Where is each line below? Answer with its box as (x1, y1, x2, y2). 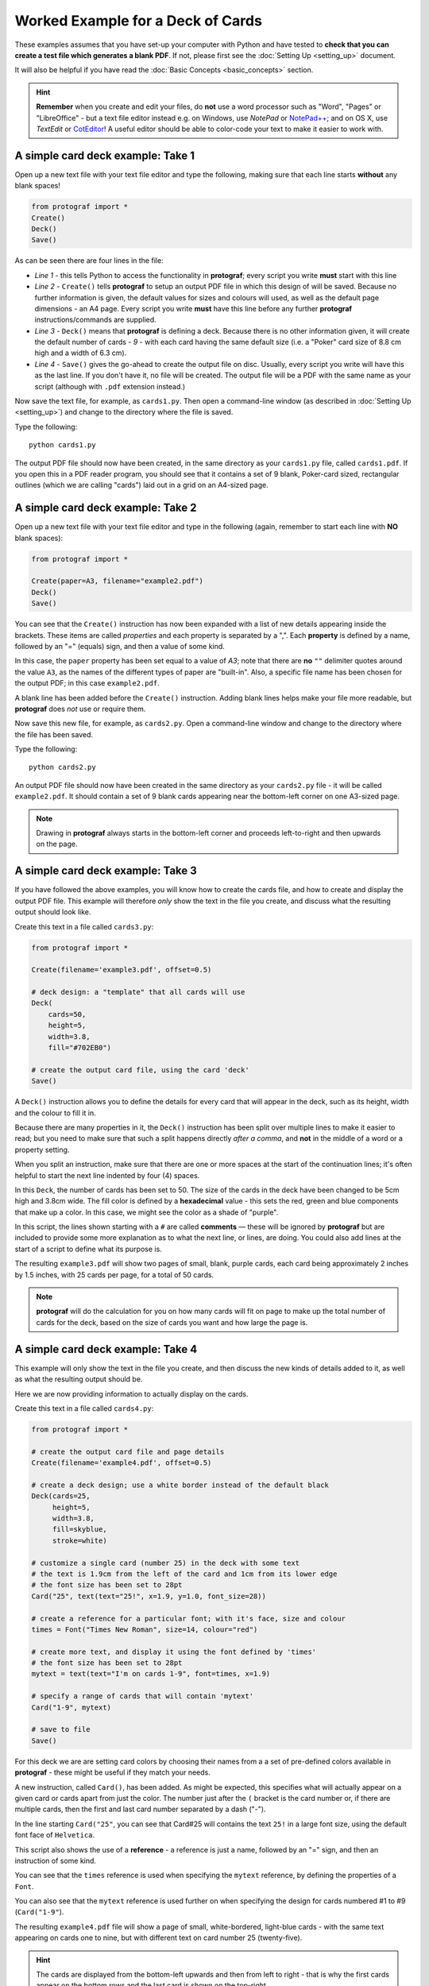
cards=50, (48, 1010, 87, 1018)
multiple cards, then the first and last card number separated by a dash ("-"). (14, 1804, 266, 1814)
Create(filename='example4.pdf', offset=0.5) (31, 1459, 212, 1467)
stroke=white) (52, 1536, 107, 1545)
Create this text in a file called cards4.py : (14, 1403, 154, 1413)
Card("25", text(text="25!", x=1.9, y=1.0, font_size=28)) (31, 1591, 266, 1601)
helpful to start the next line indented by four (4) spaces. (14, 1170, 200, 1180)
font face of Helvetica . (14, 1830, 95, 1840)
